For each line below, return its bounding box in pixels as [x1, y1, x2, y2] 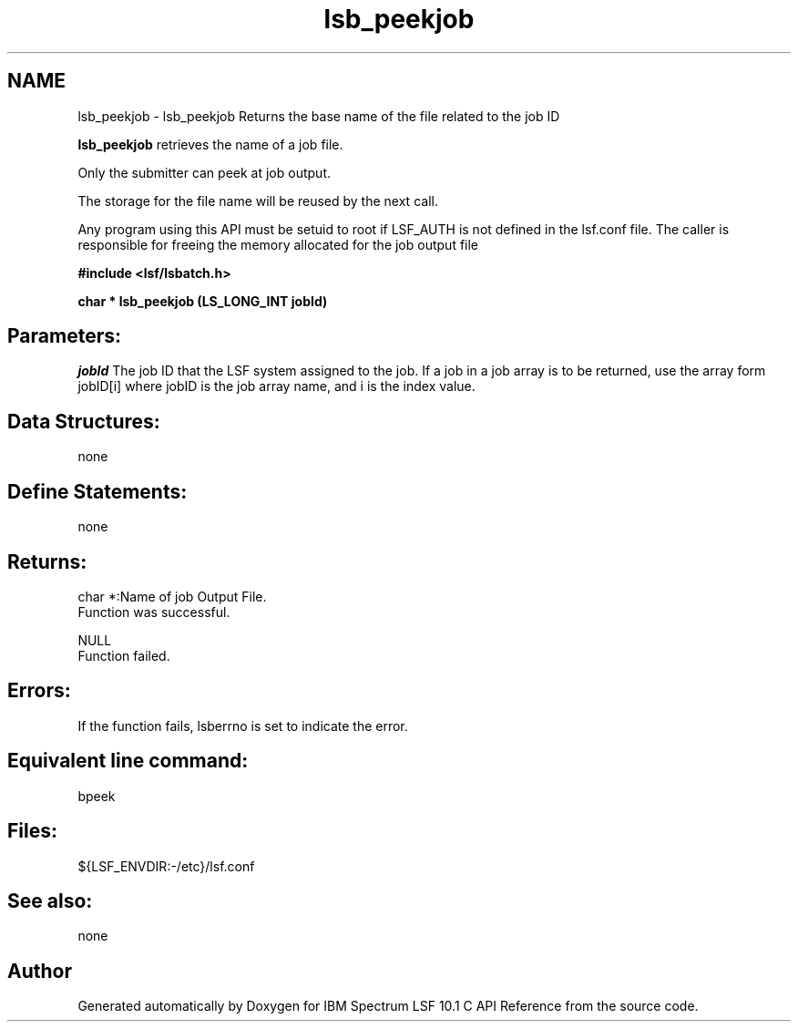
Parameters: [7, 324, 121, 348]
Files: [7, 819, 57, 843]
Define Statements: [7, 479, 188, 503]
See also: [7, 889, 93, 912]
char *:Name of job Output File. [77, 588, 267, 604]
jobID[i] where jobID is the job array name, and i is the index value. [77, 378, 476, 395]
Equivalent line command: [7, 749, 249, 773]
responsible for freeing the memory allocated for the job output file [77, 236, 479, 252]
